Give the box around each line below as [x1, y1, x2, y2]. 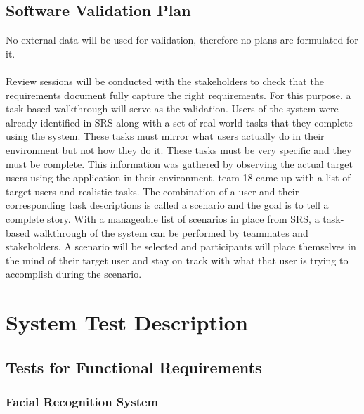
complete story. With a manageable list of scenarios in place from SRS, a [6, 211, 320, 226]
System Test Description [6, 308, 248, 337]
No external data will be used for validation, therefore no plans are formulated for [6, 32, 358, 47]
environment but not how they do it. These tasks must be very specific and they [6, 142, 352, 157]
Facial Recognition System [6, 392, 159, 410]
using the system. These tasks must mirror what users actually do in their [6, 129, 325, 143]
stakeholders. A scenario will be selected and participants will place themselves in [6, 239, 356, 254]
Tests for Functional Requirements [6, 356, 262, 377]
